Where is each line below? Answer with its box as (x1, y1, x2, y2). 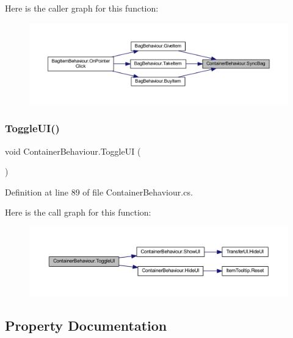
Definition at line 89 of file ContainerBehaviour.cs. (5, 185, 193, 198)
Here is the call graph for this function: (5, 206, 151, 219)
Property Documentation (5, 315, 167, 334)
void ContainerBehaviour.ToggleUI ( (5, 144, 141, 157)
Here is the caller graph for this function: (5, 2, 159, 14)
